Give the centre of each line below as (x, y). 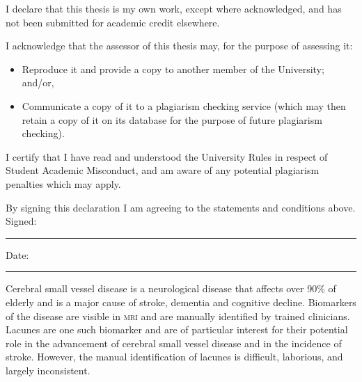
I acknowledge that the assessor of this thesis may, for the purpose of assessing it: (179, 46)
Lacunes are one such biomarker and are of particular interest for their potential (177, 329)
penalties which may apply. (63, 183)
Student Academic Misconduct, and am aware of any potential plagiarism (163, 170)
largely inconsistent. (48, 370)
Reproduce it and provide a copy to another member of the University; (173, 69)
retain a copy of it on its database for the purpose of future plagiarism (172, 119)
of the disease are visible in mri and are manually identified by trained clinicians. (178, 316)
